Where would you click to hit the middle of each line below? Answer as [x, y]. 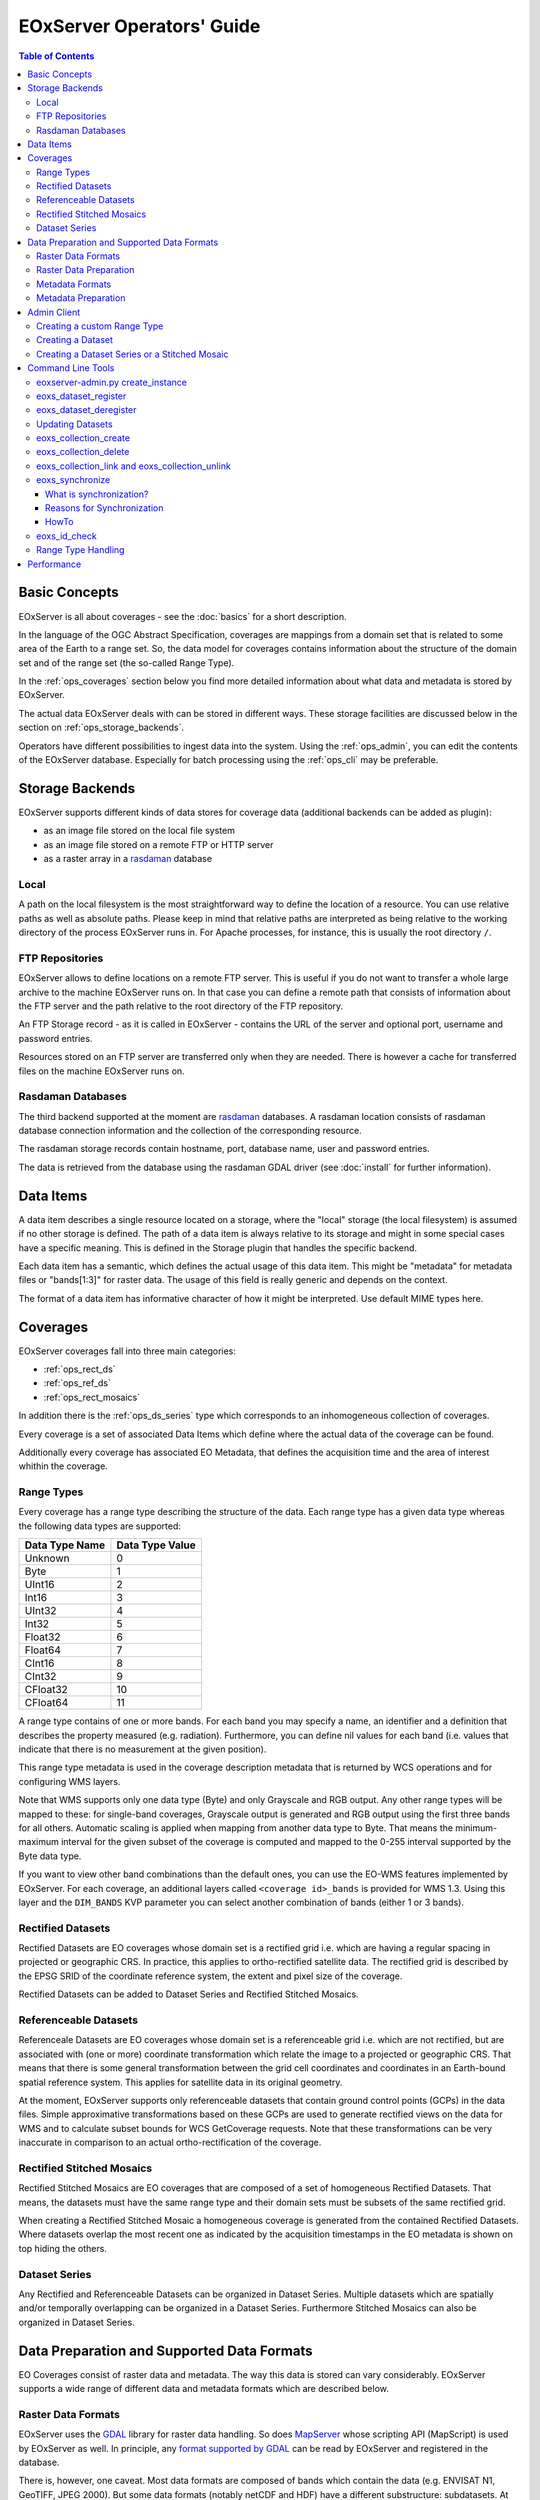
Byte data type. [50, 1856]
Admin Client [54, 312]
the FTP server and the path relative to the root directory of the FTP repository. [181, 1006]
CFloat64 [46, 1703]
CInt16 [39, 1663]
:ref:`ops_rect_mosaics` [92, 1397]
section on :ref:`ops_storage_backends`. [101, 727]
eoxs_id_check [66, 536]
